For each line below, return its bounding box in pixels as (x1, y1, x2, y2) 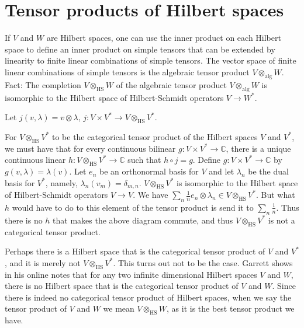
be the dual (248, 165, 289, 177)
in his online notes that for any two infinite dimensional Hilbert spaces (5, 268, 257, 280)
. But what (255, 189, 295, 201)
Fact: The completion (5, 78, 81, 90)
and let (209, 165, 234, 177)
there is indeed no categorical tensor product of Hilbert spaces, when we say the (5, 291, 292, 303)
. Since (272, 280, 296, 292)
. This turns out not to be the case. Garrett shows (113, 256, 293, 268)
